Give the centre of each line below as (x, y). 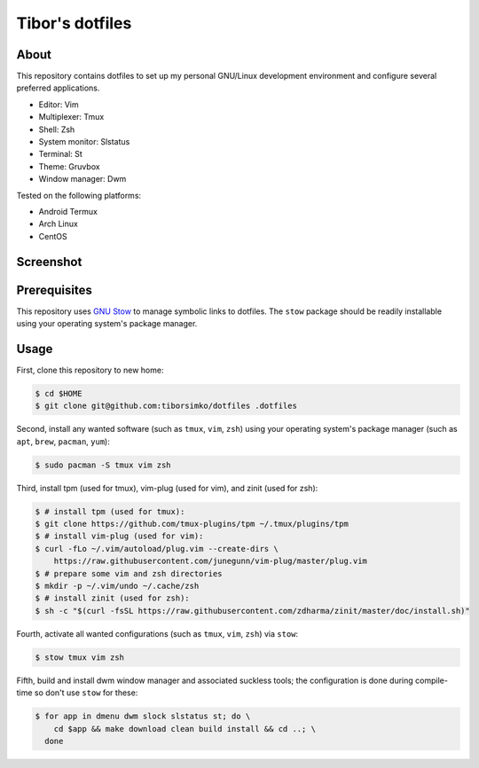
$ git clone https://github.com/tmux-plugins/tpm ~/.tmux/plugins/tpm (192, 524)
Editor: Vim (59, 104)
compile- (432, 680)
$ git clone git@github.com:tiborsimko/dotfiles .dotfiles (166, 406)
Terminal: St (61, 154)
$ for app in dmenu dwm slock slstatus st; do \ (143, 717)
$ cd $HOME (59, 393)
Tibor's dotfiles (74, 23)
